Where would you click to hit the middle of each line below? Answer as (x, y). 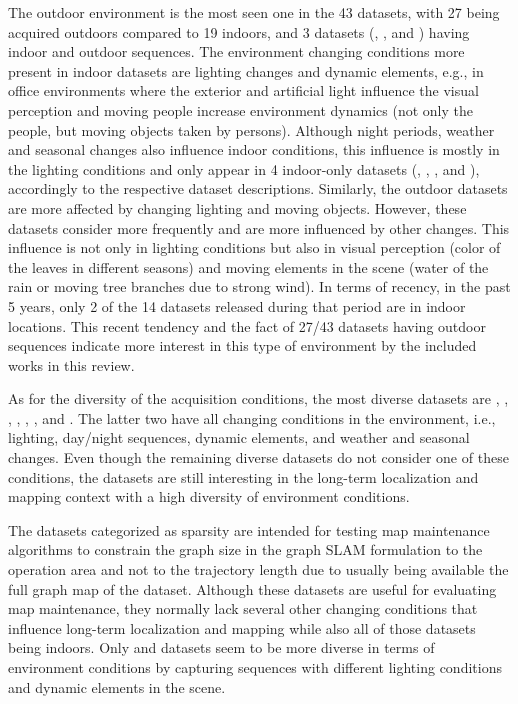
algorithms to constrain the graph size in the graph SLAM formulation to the (245, 549)
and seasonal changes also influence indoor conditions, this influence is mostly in (254, 149)
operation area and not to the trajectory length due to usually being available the (258, 569)
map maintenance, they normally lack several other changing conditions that (243, 608)
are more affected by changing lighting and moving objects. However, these (237, 207)
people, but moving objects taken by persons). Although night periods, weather (251, 129)
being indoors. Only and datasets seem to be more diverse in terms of (221, 647)
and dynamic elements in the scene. (117, 686)
